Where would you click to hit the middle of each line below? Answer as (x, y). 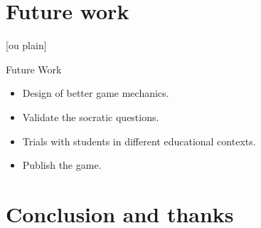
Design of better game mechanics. (96, 93)
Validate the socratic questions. (91, 116)
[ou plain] (26, 45)
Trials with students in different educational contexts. (139, 141)
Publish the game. (62, 165)
